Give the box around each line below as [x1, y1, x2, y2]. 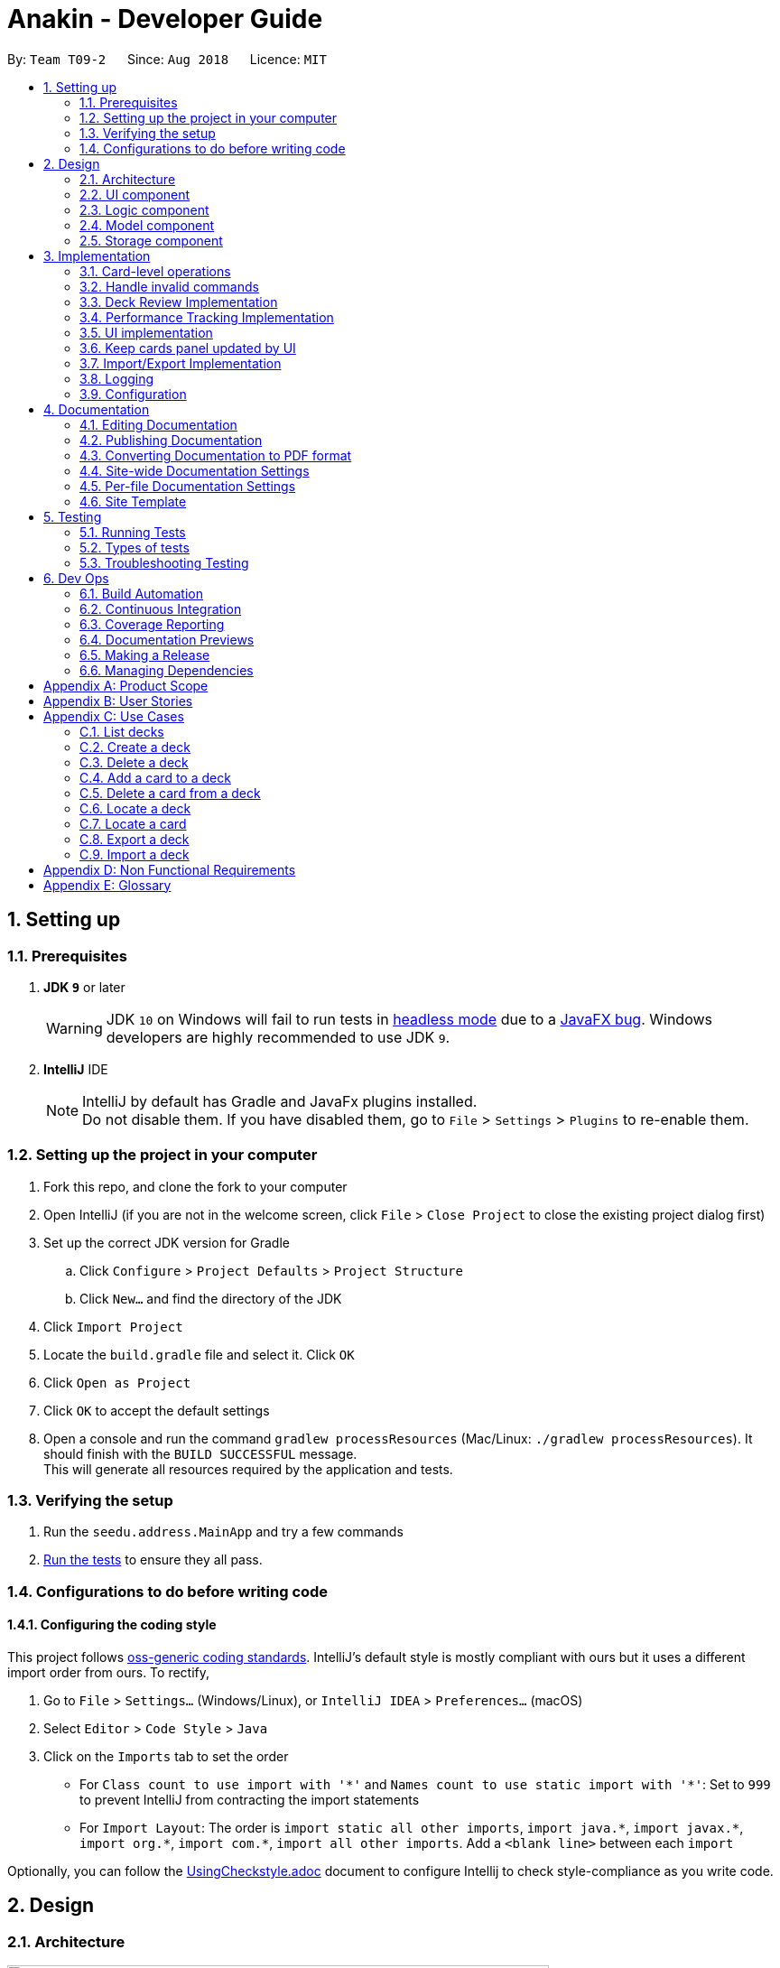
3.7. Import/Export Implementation [79, 355, 282, 371]
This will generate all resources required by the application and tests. [43, 1461, 453, 1477]
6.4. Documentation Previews [79, 631, 255, 647]
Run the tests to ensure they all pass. [43, 1552, 263, 1568]
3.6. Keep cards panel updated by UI [79, 339, 296, 356]
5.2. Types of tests [79, 539, 190, 555]
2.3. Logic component [79, 201, 209, 218]
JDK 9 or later [43, 979, 125, 995]
